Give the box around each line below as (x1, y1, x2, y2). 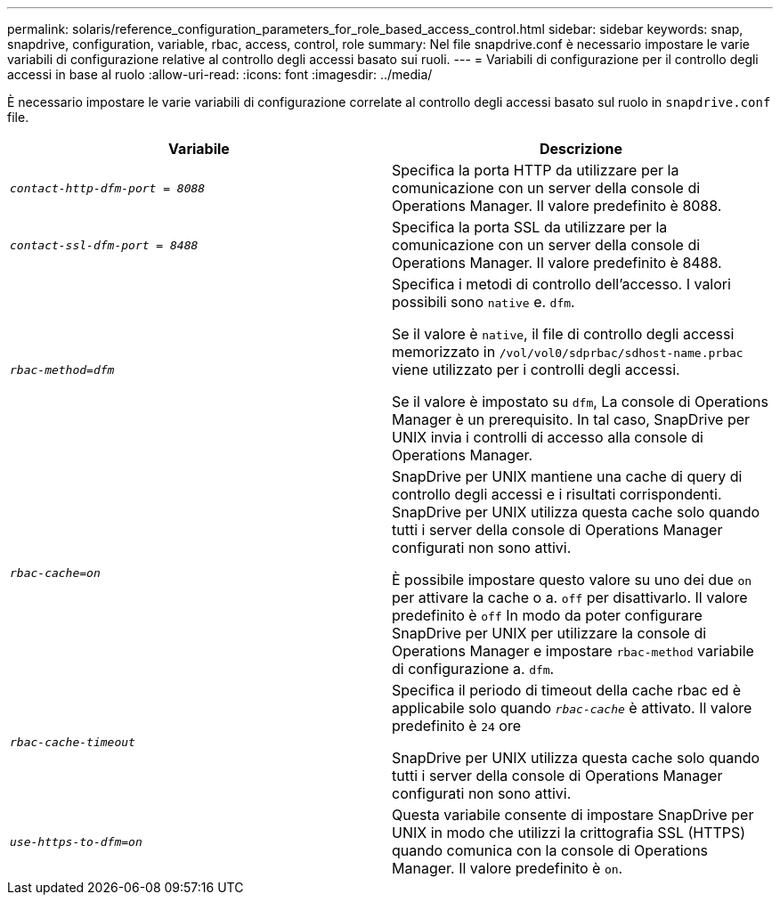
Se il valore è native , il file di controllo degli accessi (392, 325, 735, 343)
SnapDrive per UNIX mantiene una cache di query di (392, 467, 743, 485)
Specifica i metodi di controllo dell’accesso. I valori (392, 275, 731, 293)
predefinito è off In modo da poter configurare (392, 606, 703, 624)
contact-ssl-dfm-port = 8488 (10, 238, 199, 252)
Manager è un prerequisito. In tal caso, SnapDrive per (392, 410, 751, 428)
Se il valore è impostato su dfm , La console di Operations (392, 393, 768, 410)
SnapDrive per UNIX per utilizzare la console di (392, 624, 707, 642)
